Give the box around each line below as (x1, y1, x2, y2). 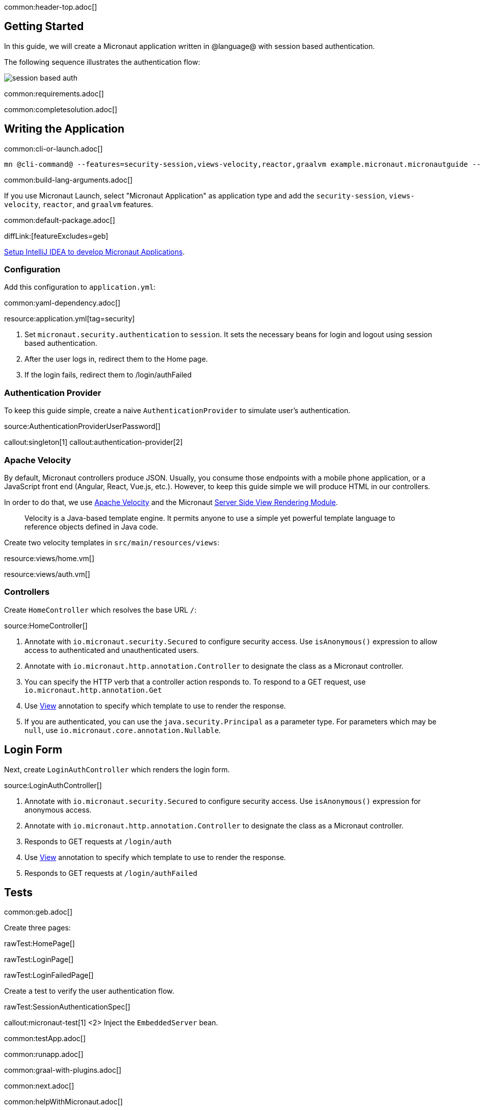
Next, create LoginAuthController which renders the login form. (4, 765, 230, 774)
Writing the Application (4, 122, 125, 136)
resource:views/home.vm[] (4, 553, 95, 563)
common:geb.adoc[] (4, 907, 73, 917)
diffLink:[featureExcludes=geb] (4, 231, 109, 240)
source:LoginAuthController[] (4, 780, 102, 790)
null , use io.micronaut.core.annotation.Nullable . (24, 725, 221, 735)
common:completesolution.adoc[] (4, 105, 118, 114)
